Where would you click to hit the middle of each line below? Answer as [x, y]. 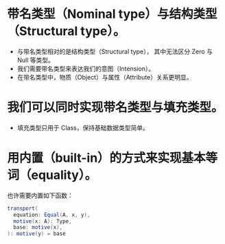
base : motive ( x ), [38, 228]
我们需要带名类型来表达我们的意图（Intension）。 [86, 69]
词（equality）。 [52, 175]
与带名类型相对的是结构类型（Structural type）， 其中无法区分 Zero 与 [115, 51]
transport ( [23, 208]
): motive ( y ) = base [37, 234]
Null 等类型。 [36, 60]
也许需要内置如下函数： [40, 195]
